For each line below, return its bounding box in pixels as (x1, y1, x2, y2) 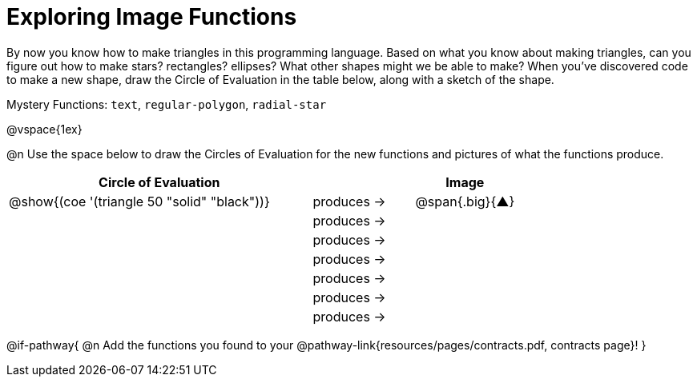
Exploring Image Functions (6, 3, 297, 30)
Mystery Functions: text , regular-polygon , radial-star (6, 97, 327, 111)
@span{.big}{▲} (415, 193, 515, 209)
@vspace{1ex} (6, 122, 83, 136)
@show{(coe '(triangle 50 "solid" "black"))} (9, 193, 270, 209)
